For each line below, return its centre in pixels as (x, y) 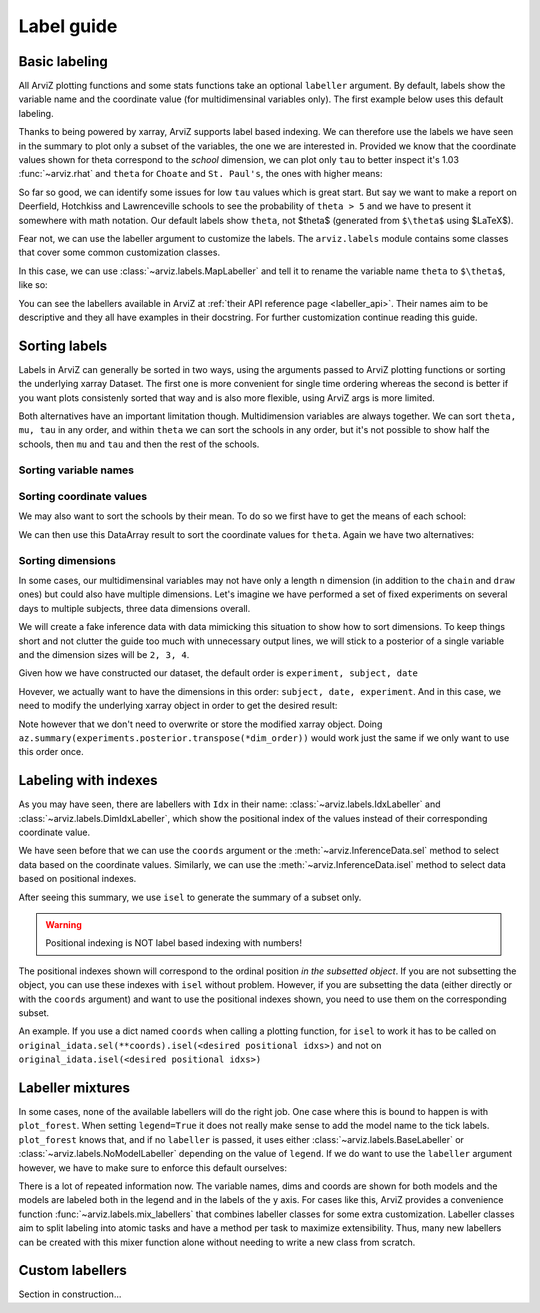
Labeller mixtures (74, 1087)
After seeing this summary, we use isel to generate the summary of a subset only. (190, 897)
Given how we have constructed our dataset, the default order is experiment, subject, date (218, 673)
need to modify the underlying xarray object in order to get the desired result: (178, 706)
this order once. (51, 752)
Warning (63, 924)
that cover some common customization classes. (119, 252)
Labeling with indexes (88, 780)
